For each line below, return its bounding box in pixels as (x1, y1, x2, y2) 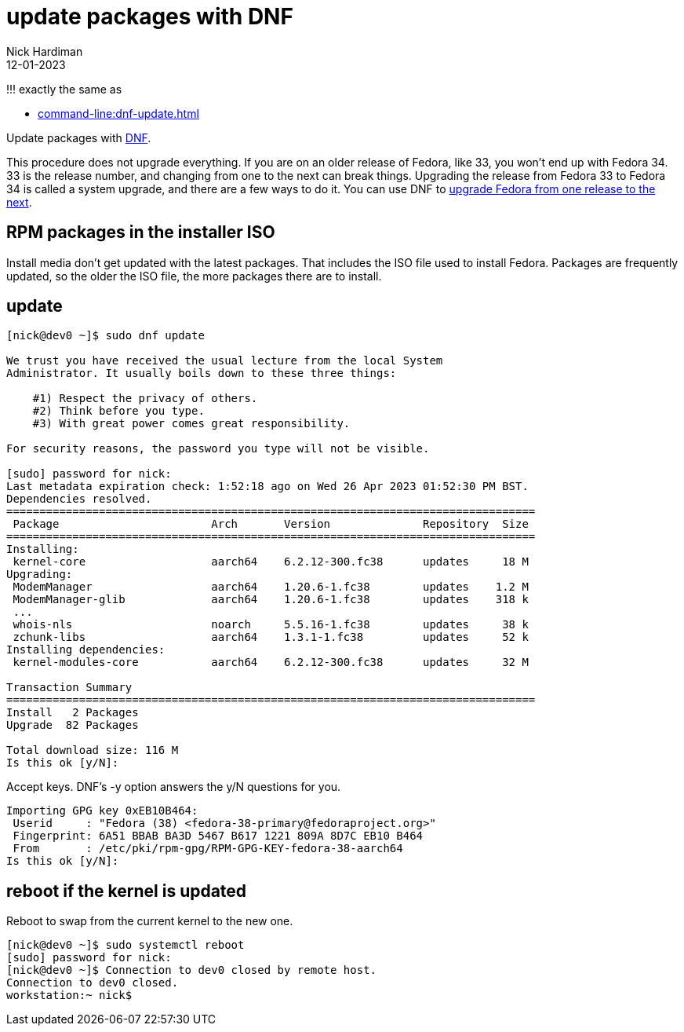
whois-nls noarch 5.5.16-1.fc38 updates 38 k (13, 618, 529, 631)
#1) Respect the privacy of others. (32, 392, 258, 405)
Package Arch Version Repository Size (13, 518, 529, 531)
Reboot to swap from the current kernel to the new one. (6, 914, 293, 928)
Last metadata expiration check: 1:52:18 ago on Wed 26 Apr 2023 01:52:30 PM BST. (6, 480, 529, 493)
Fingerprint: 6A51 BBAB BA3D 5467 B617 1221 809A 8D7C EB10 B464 (13, 829, 424, 843)
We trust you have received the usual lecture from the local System (6, 354, 443, 368)
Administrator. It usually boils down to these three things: (6, 367, 397, 380)
